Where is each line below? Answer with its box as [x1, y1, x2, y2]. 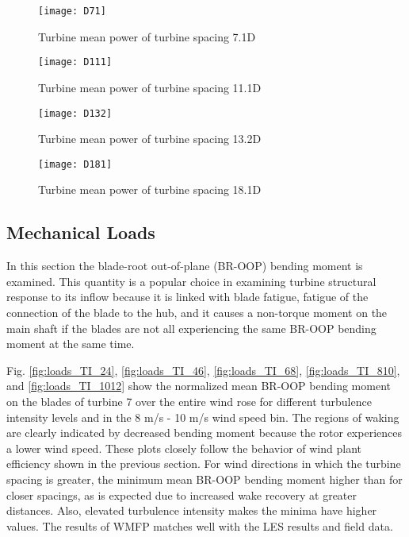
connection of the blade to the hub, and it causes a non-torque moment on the [6, 303, 388, 320]
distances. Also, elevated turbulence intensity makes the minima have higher [6, 502, 377, 519]
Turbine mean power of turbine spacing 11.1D [38, 79, 262, 95]
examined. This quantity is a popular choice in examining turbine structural [6, 272, 377, 289]
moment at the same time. [6, 335, 135, 352]
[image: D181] [38, 158, 113, 170]
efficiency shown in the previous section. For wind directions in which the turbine [6, 455, 401, 472]
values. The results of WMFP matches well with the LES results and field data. [6, 517, 393, 534]
